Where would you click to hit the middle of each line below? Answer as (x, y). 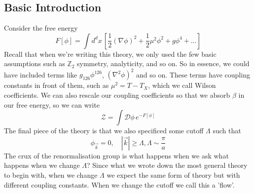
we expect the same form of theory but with (173, 175)
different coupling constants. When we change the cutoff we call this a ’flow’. (119, 184)
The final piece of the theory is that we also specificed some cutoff (104, 131)
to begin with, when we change (51, 175)
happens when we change (42, 165)
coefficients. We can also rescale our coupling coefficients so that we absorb (117, 95)
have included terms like (41, 74)
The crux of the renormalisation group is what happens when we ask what (116, 155)
